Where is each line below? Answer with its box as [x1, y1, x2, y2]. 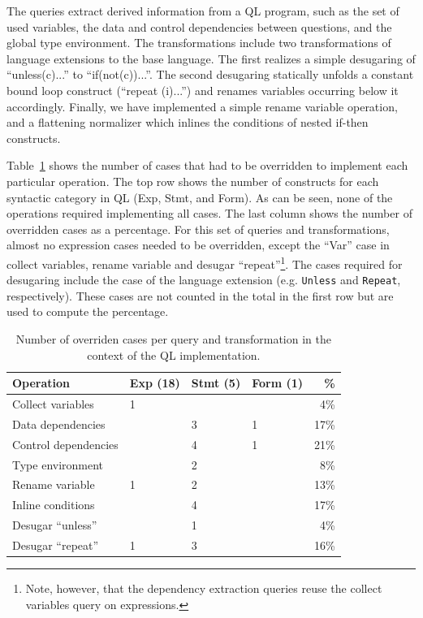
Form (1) [252, 374, 303, 391]
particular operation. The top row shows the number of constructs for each [6, 172, 379, 189]
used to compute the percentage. [6, 303, 169, 320]
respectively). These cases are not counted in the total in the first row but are [6, 287, 394, 304]
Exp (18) [129, 374, 180, 391]
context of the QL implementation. [87, 346, 261, 363]
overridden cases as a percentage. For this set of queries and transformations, [6, 220, 390, 237]
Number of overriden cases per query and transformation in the [15, 331, 331, 347]
